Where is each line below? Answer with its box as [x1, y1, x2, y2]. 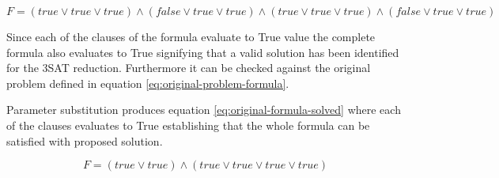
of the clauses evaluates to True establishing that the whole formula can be [6, 116, 370, 133]
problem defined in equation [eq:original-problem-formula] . [6, 74, 289, 91]
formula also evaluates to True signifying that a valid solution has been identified [6, 44, 399, 60]
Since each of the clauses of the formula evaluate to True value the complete [6, 28, 376, 44]
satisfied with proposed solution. [6, 132, 163, 149]
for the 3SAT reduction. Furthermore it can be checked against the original [6, 59, 371, 76]
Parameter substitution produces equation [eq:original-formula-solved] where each [6, 101, 401, 118]
